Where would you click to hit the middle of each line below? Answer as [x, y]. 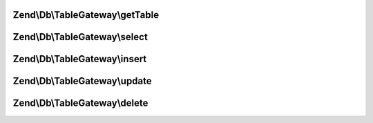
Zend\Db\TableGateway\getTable [86, 15]
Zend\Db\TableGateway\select [80, 37]
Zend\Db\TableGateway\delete [80, 103]
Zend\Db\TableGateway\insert [80, 59]
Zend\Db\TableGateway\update [82, 81]
